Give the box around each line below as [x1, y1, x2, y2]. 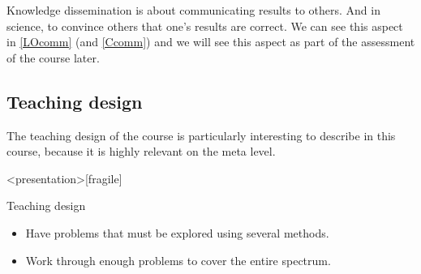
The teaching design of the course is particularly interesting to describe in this [6, 126, 396, 143]
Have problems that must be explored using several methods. [25, 224, 329, 241]
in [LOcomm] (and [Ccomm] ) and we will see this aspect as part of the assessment [6, 33, 415, 50]
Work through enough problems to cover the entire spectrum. [25, 251, 331, 268]
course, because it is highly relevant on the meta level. [6, 143, 276, 160]
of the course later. [6, 49, 100, 66]
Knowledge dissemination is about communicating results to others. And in [6, 2, 380, 18]
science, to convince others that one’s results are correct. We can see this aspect [6, 17, 403, 34]
